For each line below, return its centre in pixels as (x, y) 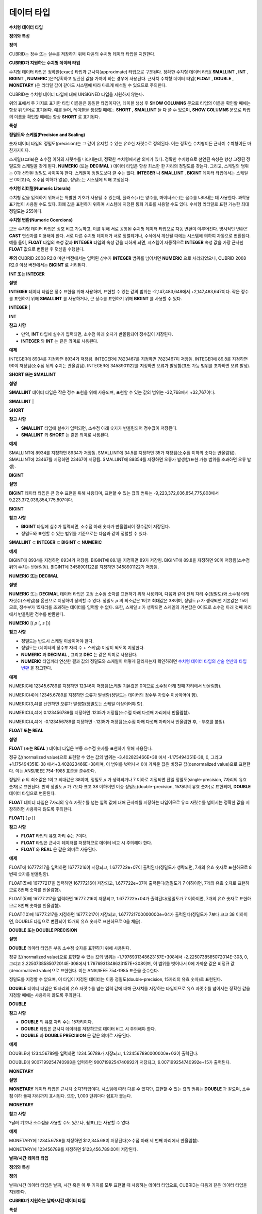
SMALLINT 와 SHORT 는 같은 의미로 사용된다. (65, 435)
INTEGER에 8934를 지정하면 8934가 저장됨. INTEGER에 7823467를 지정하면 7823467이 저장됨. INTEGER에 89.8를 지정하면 (128, 359)
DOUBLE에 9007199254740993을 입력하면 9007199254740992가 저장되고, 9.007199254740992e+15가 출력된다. (120, 1062)
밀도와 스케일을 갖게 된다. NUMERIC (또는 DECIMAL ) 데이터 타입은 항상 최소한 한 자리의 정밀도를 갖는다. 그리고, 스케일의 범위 (129, 166)
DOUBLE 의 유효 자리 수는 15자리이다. (57, 1022)
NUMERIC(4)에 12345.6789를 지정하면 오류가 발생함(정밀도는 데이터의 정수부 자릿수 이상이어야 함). (104, 695)
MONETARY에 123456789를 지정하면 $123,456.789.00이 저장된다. (74, 1149)
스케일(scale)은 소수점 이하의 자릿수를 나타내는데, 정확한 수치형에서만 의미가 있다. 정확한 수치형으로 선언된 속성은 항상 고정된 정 (130, 159)
